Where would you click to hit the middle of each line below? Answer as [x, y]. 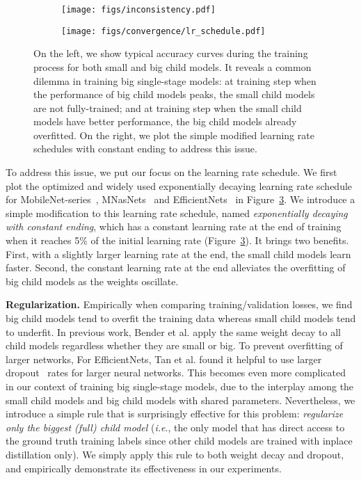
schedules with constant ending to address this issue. [145, 149]
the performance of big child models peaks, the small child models [174, 94]
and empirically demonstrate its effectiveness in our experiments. [144, 468]
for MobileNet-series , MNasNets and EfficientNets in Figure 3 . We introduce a [180, 199]
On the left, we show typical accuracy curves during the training [171, 53]
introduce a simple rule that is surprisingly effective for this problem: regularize [175, 414]
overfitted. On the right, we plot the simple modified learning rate [174, 135]
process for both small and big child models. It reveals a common [173, 66]
